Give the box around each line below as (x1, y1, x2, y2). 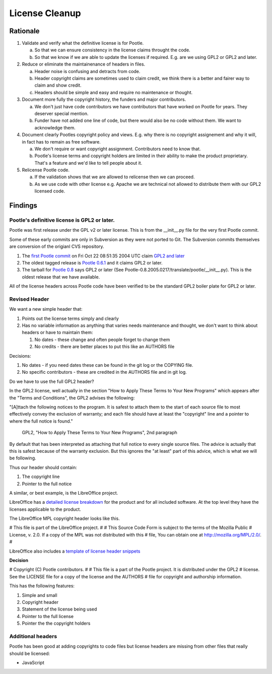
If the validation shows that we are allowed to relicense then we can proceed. (34, 174, 195, 180)
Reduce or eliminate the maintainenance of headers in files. (22, 61, 146, 68)
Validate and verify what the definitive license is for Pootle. (22, 40, 144, 46)
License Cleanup (9, 8, 82, 19)
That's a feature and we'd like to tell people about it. (34, 160, 143, 166)
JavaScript (22, 660, 45, 666)
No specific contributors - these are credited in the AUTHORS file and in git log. (22, 369, 187, 375)
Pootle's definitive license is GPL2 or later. (9, 217, 115, 224)
